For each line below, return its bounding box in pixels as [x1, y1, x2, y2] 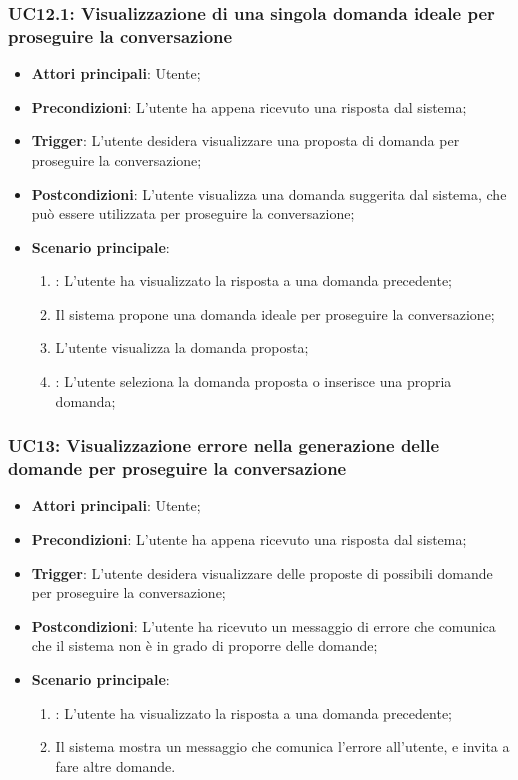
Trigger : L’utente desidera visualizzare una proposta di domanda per [31, 130, 460, 151]
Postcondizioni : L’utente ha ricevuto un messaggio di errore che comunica [31, 615, 496, 636]
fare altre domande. [55, 755, 176, 776]
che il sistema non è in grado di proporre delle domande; [31, 635, 378, 656]
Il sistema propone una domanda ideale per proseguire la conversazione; [55, 303, 495, 324]
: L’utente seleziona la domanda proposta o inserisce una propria [55, 371, 452, 392]
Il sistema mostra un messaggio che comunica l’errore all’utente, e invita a [55, 736, 510, 757]
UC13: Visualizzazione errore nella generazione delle [8, 433, 440, 458]
